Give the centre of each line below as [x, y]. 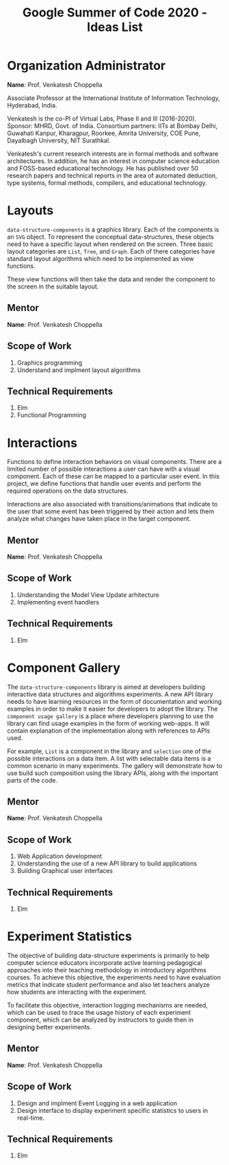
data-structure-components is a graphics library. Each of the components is [113, 229]
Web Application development [59, 856]
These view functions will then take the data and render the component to [111, 279]
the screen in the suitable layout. [53, 286]
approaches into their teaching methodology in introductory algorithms [107, 970]
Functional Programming [52, 415]
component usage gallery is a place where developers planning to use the [110, 716]
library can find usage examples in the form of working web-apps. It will [108, 723]
